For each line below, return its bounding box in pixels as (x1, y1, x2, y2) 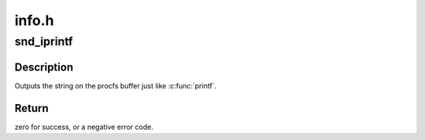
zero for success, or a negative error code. (14, 122, 153, 131)
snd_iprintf (14, 34, 73, 48)
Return (14, 102, 49, 115)
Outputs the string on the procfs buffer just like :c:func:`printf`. (14, 81, 216, 90)
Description (14, 60, 74, 74)
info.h (14, 12, 54, 29)
